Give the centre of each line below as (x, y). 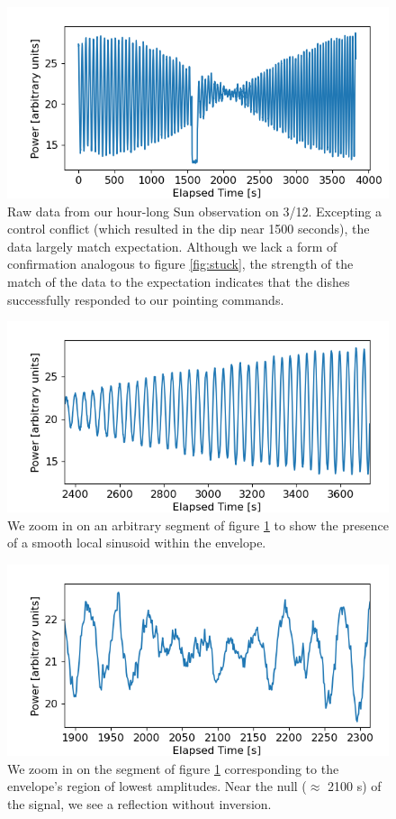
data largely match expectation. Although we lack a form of (172, 246)
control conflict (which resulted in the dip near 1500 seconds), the (189, 229)
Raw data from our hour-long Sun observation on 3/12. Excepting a (194, 211)
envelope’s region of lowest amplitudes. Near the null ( (157, 786)
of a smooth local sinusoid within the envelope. (137, 543)
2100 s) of (355, 786)
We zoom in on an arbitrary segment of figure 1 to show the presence (198, 525)
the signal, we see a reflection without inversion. (139, 803)
